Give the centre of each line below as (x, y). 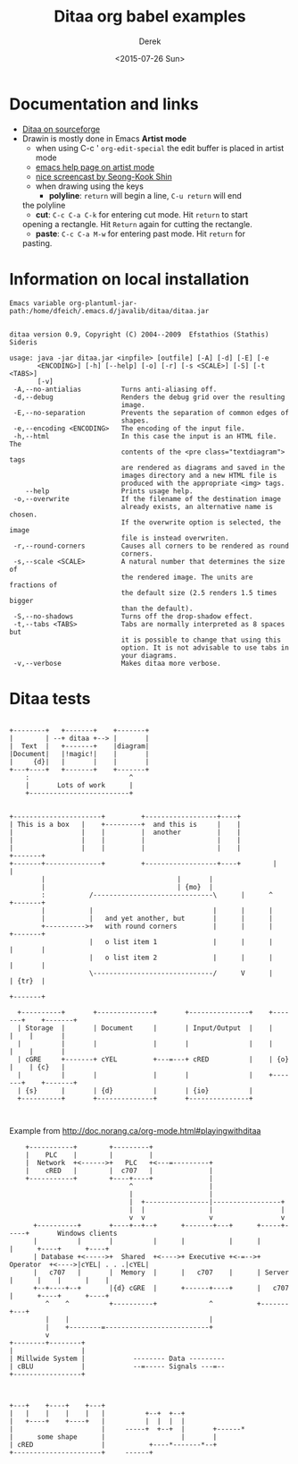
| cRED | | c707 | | (120, 1170)
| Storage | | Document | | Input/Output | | (145, 1028)
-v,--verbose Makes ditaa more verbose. (117, 663)
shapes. (135, 421)
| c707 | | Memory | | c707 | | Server (161, 1272)
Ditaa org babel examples (150, 17)
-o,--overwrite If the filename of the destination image (147, 498)
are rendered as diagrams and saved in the (203, 467)
